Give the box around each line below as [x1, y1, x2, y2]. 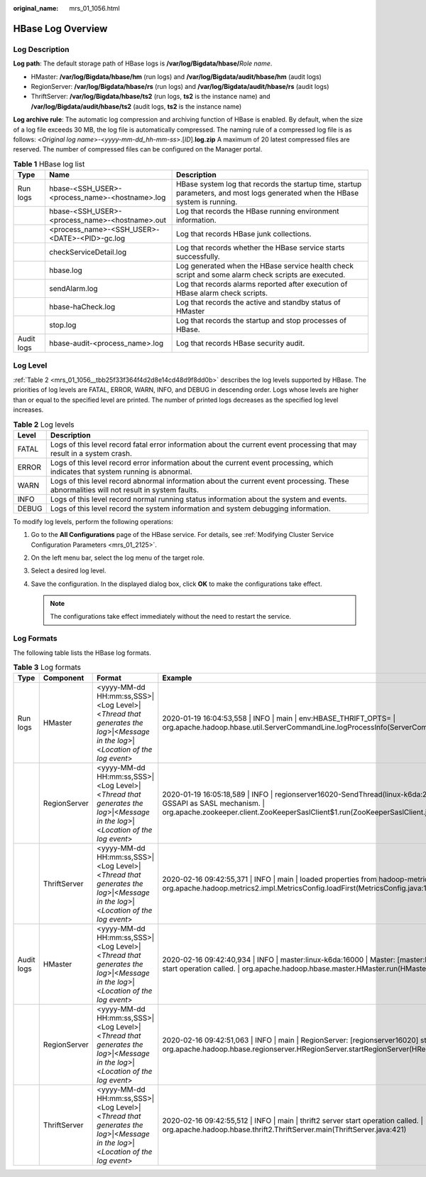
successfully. [175, 252, 220, 262]
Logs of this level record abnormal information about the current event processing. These [50, 476, 349, 486]
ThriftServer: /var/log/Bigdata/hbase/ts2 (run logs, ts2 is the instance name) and [31, 92, 271, 101]
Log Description [13, 44, 70, 54]
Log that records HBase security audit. [175, 339, 305, 348]
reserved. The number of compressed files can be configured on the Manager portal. [13, 145, 263, 154]
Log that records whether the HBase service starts [175, 243, 345, 252]
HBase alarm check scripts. [175, 288, 268, 298]
